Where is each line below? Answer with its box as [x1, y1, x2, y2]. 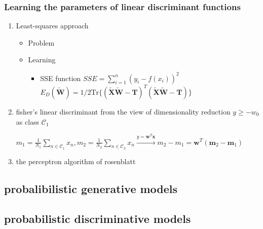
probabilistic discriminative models [4, 210, 191, 226]
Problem [28, 37, 55, 48]
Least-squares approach [16, 20, 89, 31]
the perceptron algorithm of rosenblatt [16, 156, 136, 166]
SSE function [40, 72, 81, 83]
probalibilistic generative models [4, 180, 178, 196]
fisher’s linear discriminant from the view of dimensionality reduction [16, 106, 231, 117]
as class [16, 116, 40, 127]
